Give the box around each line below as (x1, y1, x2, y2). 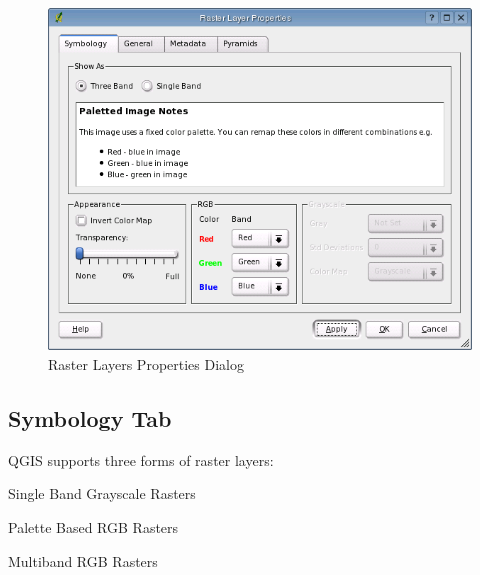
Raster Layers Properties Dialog (48, 354, 244, 375)
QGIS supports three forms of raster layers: (8, 449, 274, 470)
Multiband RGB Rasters (8, 550, 158, 571)
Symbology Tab (8, 403, 172, 434)
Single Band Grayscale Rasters (8, 483, 196, 504)
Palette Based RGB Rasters (8, 517, 179, 538)
